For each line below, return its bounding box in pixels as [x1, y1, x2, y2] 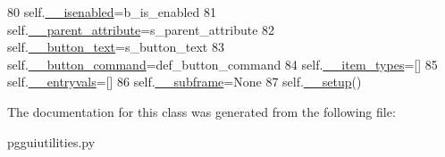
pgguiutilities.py [7, 132, 96, 151]
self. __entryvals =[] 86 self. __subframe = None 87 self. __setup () [7, 72, 362, 91]
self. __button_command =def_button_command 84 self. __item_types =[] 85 [7, 54, 438, 73]
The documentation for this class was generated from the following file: [7, 102, 396, 120]
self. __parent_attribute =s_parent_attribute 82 [7, 20, 275, 38]
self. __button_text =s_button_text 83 [7, 37, 224, 56]
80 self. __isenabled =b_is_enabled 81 [7, 3, 216, 21]
